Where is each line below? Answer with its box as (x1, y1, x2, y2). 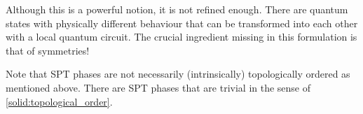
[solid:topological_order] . (6, 94, 113, 108)
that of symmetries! (6, 43, 90, 57)
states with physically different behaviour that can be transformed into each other (6, 15, 358, 30)
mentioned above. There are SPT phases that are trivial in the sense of (6, 80, 311, 94)
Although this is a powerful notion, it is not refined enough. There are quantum (6, 2, 348, 16)
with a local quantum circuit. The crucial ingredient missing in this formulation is (6, 29, 357, 44)
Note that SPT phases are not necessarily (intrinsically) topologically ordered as (6, 66, 350, 81)
